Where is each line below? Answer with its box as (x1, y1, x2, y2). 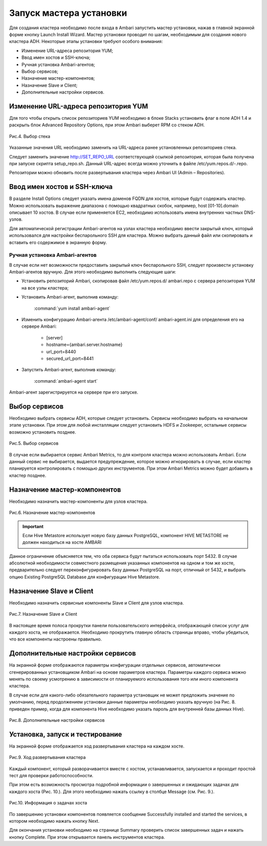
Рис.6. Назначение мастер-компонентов (9, 510, 95, 516)
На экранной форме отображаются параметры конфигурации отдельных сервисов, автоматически (9, 662, 221, 668)
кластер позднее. (9, 472, 46, 478)
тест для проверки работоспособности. (9, 773, 93, 779)
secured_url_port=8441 (46, 355, 94, 361)
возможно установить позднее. (9, 429, 77, 435)
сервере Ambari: (21, 323, 57, 329)
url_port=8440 (46, 348, 76, 354)
